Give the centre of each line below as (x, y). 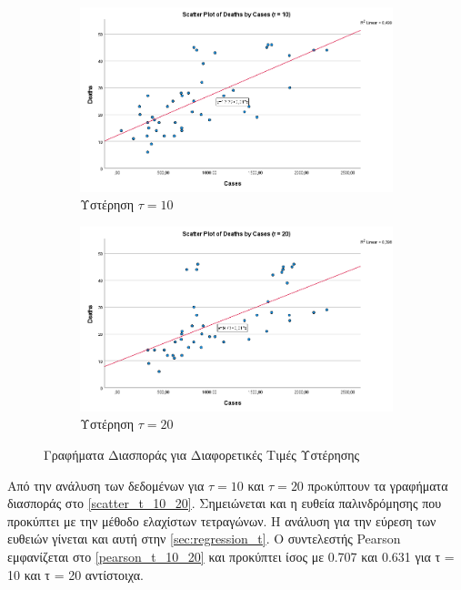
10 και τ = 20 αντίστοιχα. (75, 574)
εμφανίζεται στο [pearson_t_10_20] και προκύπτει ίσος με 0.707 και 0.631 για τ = (231, 557)
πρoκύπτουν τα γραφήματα (378, 485)
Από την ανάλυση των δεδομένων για (106, 485)
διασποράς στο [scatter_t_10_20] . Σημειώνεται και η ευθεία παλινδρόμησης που (225, 503)
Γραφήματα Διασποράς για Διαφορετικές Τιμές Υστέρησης (202, 455)
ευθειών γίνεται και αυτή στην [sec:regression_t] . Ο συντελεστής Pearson (204, 539)
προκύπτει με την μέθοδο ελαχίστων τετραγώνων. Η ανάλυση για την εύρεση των (222, 520)
